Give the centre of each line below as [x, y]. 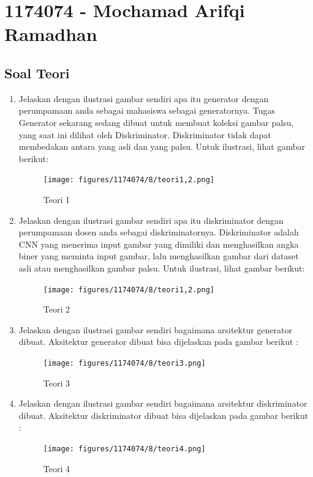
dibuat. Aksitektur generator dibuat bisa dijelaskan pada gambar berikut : [159, 342]
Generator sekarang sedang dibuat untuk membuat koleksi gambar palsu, [156, 122]
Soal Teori [37, 72]
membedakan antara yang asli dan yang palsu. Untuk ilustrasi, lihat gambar [162, 146]
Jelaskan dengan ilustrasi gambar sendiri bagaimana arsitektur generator [155, 329]
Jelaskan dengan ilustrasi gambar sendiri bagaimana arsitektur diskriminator [163, 403]
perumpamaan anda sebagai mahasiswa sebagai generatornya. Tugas [147, 110]
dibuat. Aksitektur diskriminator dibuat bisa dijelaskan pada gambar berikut [164, 415]
